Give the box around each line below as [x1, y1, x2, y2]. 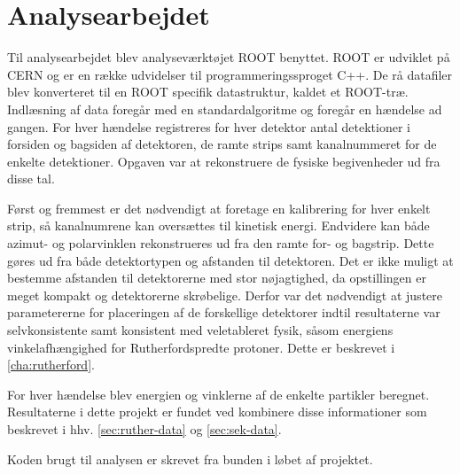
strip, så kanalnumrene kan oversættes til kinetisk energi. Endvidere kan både [7, 216, 430, 235]
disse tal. [7, 169, 55, 188]
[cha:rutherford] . [7, 355, 95, 374]
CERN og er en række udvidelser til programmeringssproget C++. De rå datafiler [7, 65, 453, 83]
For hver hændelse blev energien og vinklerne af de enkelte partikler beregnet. [7, 385, 430, 403]
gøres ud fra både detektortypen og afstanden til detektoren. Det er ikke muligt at [7, 251, 454, 269]
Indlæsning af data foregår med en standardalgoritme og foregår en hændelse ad [7, 99, 442, 118]
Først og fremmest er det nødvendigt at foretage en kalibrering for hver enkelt [7, 198, 431, 217]
